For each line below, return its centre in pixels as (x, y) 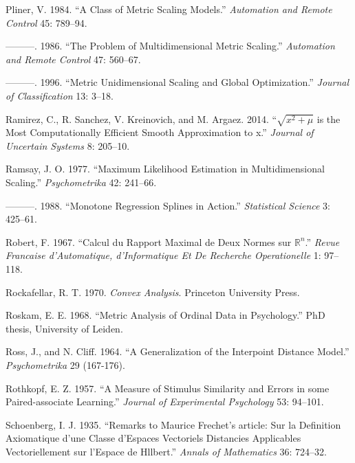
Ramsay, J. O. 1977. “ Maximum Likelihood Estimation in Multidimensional (165, 169)
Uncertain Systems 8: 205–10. (68, 145)
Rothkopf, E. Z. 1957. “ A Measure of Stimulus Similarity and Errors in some (168, 388)
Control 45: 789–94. (46, 22)
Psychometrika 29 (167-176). (65, 365)
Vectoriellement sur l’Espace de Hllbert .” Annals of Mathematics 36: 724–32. (166, 451)
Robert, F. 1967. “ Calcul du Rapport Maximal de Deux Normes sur (149, 241)
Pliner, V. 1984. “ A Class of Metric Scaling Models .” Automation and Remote (169, 9)
